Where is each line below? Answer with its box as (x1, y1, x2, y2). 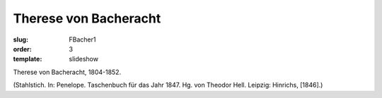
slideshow (69, 55, 99, 63)
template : (13, 55, 42, 63)
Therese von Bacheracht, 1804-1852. (13, 68, 122, 76)
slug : (13, 35, 28, 44)
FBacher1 (69, 35, 96, 44)
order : (13, 44, 32, 53)
